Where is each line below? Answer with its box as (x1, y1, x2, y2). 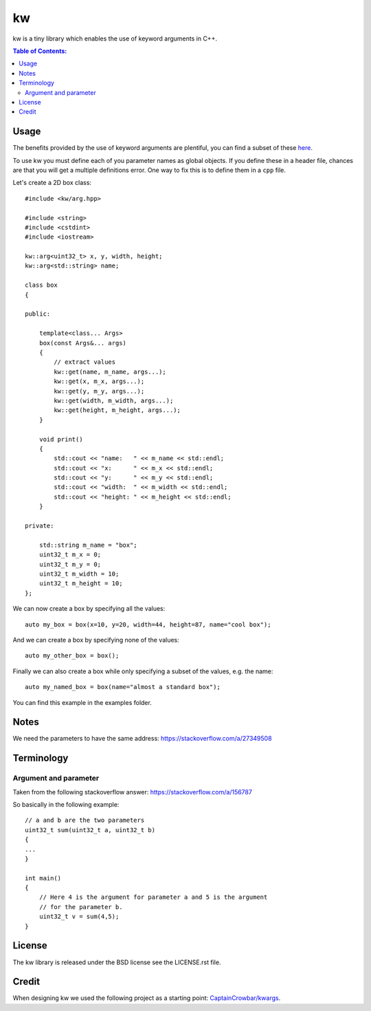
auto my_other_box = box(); (25, 652, 120, 660)
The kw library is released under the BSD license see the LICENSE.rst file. (12, 958, 221, 966)
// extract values (54, 358, 116, 366)
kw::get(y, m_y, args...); (54, 387, 145, 395)
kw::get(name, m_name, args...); (54, 368, 166, 376)
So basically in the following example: (12, 800, 120, 808)
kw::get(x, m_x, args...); (54, 378, 145, 385)
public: (25, 310, 51, 318)
